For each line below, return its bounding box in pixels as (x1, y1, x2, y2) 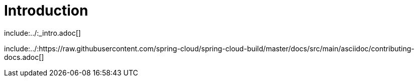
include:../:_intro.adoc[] (4, 28, 81, 37)
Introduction (4, 2, 88, 19)
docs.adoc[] (4, 52, 44, 61)
